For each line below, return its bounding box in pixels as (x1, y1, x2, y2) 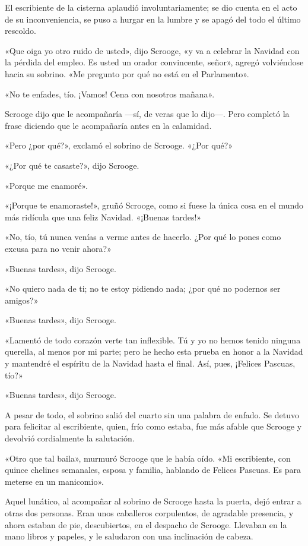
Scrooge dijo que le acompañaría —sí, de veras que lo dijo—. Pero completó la (5, 108, 290, 120)
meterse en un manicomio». (5, 475, 104, 487)
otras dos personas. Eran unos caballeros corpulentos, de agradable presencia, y (5, 507, 294, 519)
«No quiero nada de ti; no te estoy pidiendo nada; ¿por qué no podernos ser (5, 282, 281, 295)
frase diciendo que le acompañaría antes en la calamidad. (5, 119, 212, 131)
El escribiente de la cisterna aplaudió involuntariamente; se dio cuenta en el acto (5, 1, 297, 13)
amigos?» (5, 293, 39, 306)
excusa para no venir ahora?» (5, 242, 112, 254)
